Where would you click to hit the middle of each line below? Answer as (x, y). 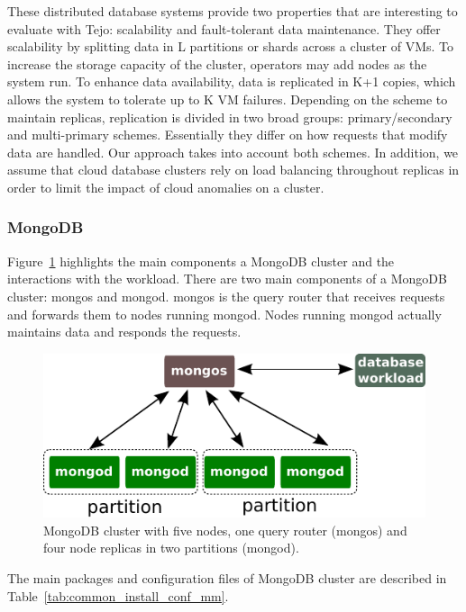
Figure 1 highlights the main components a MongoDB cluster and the (201, 261)
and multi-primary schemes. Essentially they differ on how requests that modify (228, 135)
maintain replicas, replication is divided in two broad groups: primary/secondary (230, 117)
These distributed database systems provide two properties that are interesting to (233, 11)
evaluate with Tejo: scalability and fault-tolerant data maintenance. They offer (224, 28)
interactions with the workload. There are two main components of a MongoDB (227, 279)
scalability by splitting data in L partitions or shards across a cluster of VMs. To (230, 46)
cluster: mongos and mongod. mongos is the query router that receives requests (226, 296)
